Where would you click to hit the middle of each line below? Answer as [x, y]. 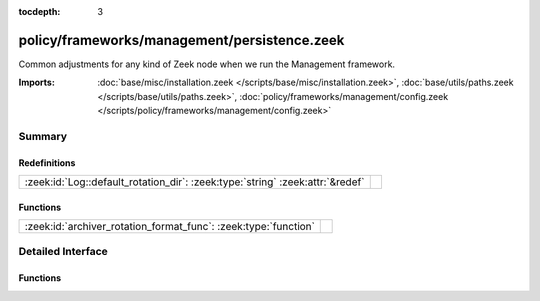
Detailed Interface [63, 252]
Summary [43, 136]
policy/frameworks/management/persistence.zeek [181, 40]
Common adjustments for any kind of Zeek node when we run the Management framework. [206, 64]
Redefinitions [47, 162]
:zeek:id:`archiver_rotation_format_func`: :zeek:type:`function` [169, 227]
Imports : [36, 82]
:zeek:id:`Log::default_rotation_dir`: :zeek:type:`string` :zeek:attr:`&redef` [194, 182]
